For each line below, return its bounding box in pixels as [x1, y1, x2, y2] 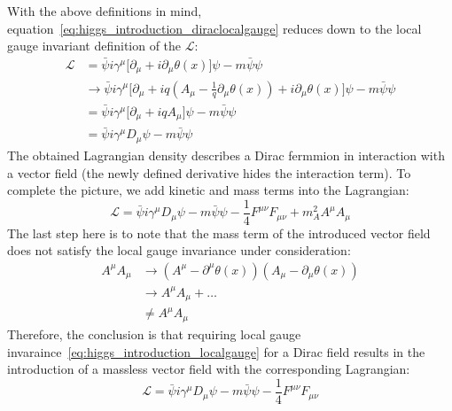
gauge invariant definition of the [7, 36, 182, 55]
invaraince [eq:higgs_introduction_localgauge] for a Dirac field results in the [7, 342, 425, 361]
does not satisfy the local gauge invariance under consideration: [7, 241, 351, 260]
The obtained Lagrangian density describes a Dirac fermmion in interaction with [7, 145, 445, 164]
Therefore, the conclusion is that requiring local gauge [7, 324, 301, 343]
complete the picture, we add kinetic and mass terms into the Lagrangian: [7, 181, 409, 199]
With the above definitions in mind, [7, 2, 202, 19]
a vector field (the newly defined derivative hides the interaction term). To [7, 163, 411, 182]
